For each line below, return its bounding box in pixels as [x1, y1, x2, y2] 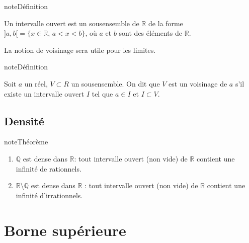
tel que [92, 88, 113, 99]
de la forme [148, 18, 183, 28]
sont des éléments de [119, 28, 182, 38]
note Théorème [4, 136, 48, 147]
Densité [4, 113, 44, 128]
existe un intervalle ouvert [4, 88, 85, 99]
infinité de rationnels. [16, 163, 81, 174]
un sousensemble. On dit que [71, 78, 160, 89]
